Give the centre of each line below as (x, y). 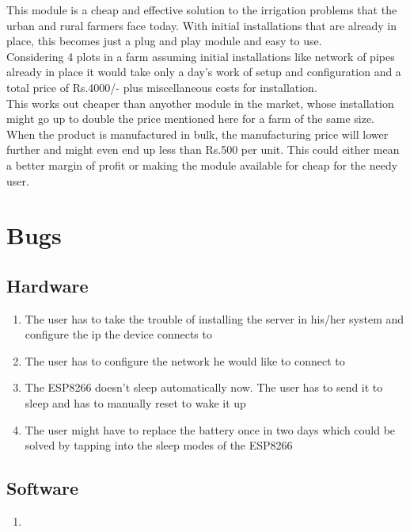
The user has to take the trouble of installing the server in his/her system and (214, 318)
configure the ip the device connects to (118, 334)
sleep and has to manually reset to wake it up (135, 403)
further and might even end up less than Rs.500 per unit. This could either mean (203, 149)
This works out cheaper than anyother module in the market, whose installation (200, 103)
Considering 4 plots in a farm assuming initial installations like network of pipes (201, 56)
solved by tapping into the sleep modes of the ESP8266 (159, 445)
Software (43, 488)
